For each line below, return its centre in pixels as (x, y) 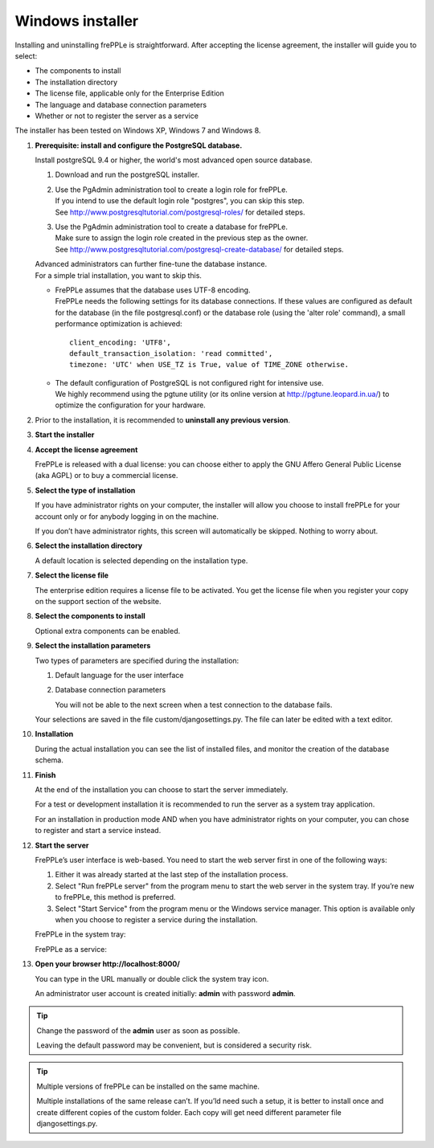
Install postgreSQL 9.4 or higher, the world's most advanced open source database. (174, 160)
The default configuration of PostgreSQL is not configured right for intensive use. (190, 382)
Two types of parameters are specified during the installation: (137, 660)
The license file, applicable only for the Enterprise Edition (129, 93)
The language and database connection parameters (121, 104)
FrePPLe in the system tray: (80, 934)
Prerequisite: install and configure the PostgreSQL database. (139, 145)
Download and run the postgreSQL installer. (127, 175)
